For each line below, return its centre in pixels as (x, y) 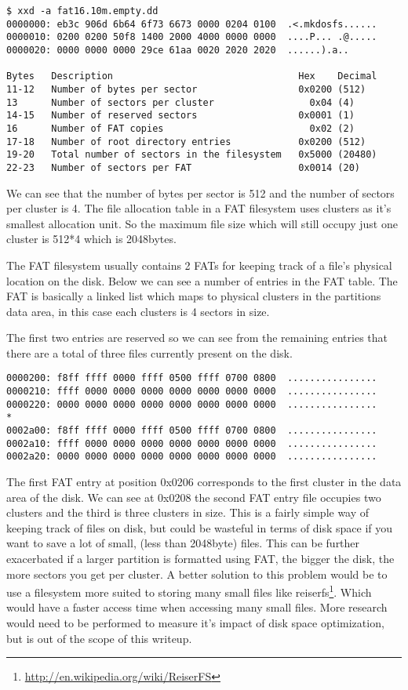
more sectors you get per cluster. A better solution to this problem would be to (197, 574)
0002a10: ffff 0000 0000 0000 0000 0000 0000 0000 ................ (192, 443)
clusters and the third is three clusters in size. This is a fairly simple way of (188, 512)
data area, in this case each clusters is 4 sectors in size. (138, 311)
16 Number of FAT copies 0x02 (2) (180, 128)
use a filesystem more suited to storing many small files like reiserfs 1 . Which (189, 591)
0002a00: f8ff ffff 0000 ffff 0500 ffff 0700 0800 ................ (192, 431)
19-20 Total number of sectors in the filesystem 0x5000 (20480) (192, 155)
